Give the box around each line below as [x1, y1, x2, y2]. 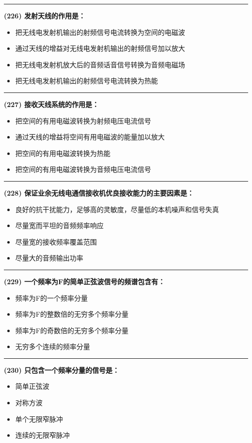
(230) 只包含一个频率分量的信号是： [4, 365, 120, 375]
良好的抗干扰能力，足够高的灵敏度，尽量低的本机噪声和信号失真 [15, 204, 219, 214]
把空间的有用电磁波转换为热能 [15, 148, 110, 158]
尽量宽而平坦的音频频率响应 [15, 220, 104, 230]
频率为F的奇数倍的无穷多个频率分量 [15, 325, 128, 335]
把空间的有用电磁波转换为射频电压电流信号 [15, 115, 151, 125]
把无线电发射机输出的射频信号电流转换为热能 [15, 76, 158, 86]
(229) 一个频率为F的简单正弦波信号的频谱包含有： [4, 276, 165, 286]
